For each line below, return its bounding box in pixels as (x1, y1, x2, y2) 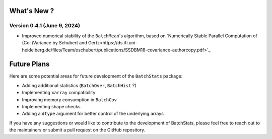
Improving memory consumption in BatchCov (22, 96, 117, 103)
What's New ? (9, 7, 54, 15)
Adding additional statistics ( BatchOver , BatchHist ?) (22, 82, 137, 88)
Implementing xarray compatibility (22, 90, 96, 96)
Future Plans (9, 60, 50, 68)
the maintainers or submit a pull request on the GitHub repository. (9, 127, 146, 133)
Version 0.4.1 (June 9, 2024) (9, 22, 81, 29)
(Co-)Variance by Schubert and (22, 40, 88, 46)
